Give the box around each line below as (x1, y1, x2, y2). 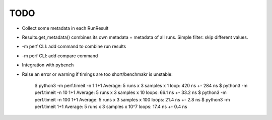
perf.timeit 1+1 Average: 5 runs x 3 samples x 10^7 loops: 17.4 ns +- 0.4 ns (34, 103, 187, 110)
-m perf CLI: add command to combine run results (22, 43, 126, 50)
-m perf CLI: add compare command (22, 53, 98, 59)
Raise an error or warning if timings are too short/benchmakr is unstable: (22, 71, 173, 77)
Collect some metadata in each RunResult (22, 25, 109, 31)
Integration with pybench (22, 62, 74, 68)
